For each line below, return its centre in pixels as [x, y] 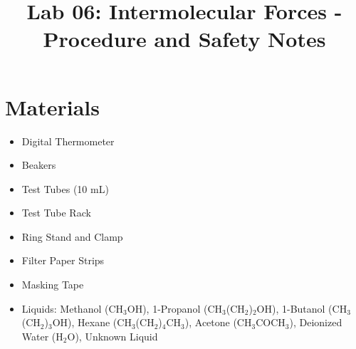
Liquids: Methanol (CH [73, 308]
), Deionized [316, 322]
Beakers [39, 165]
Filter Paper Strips [63, 260]
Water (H [42, 336]
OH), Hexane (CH [92, 322]
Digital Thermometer [68, 141]
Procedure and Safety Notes [184, 39]
